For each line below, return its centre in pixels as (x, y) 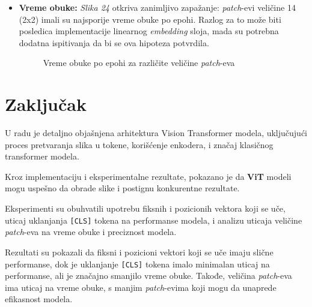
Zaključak (46, 104)
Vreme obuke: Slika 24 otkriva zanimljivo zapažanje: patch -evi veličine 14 (157, 7)
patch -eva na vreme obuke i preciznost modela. (91, 232)
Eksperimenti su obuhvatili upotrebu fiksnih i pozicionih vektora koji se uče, (145, 208)
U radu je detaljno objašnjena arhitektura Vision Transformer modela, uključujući (156, 133)
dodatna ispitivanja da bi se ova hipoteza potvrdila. (114, 42)
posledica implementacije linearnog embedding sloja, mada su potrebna (149, 31)
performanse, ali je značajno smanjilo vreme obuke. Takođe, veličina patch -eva (148, 276)
